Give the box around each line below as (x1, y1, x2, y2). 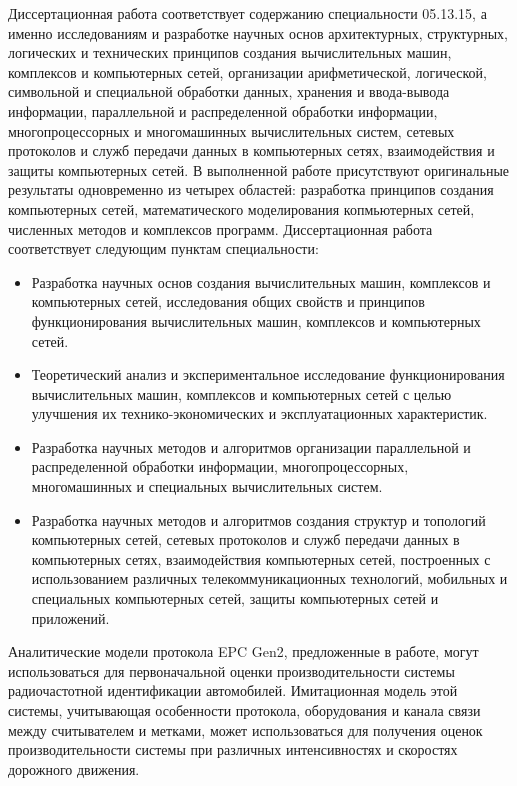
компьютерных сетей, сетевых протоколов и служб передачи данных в (31, 529, 460, 550)
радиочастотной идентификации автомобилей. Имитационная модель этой (8, 680, 458, 701)
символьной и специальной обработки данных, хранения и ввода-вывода (8, 81, 450, 102)
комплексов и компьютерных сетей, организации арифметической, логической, (8, 61, 487, 82)
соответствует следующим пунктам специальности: (8, 238, 319, 259)
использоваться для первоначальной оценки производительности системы (8, 660, 455, 681)
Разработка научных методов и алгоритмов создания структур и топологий (31, 509, 486, 530)
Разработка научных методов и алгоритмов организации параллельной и (31, 436, 471, 457)
